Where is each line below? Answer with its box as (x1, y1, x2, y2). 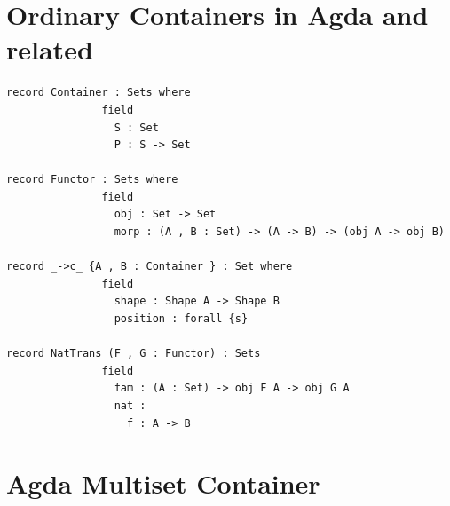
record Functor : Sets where (6, 173, 178, 186)
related (6, 31, 93, 67)
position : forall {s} (114, 312, 249, 326)
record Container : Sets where (6, 86, 191, 99)
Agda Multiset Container (6, 465, 320, 502)
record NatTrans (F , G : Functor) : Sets (6, 347, 261, 360)
